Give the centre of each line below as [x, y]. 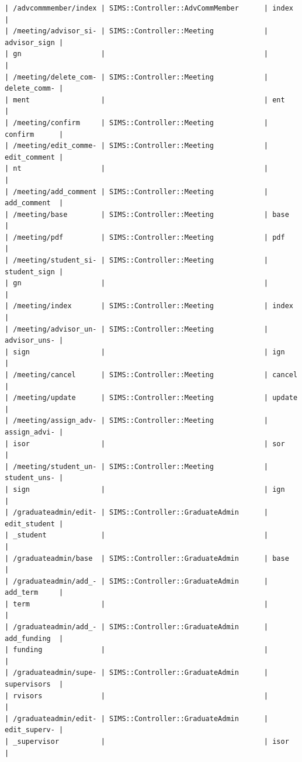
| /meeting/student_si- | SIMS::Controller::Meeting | [137, 261]
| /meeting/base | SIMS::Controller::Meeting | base [147, 214]
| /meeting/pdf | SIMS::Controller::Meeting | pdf [145, 237]
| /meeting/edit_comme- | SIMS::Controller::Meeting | [137, 146]
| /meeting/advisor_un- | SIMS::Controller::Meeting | [137, 329]
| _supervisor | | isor [147, 742]
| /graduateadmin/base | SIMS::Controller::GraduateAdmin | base [147, 558]
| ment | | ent [145, 100]
